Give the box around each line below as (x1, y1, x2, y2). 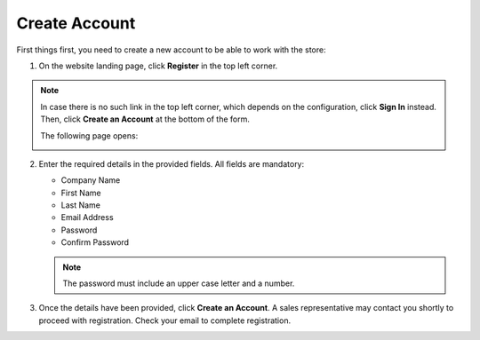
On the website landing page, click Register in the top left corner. (38, 60, 278, 71)
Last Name (60, 200, 101, 210)
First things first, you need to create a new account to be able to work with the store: (16, 44, 326, 55)
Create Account (16, 13, 136, 33)
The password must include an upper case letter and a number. (62, 278, 295, 289)
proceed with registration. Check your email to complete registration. (38, 315, 292, 326)
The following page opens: (40, 130, 139, 141)
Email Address (60, 212, 115, 223)
